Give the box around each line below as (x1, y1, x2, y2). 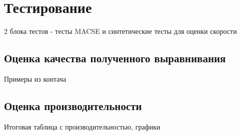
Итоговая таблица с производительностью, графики (4, 121, 160, 132)
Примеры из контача (4, 73, 66, 84)
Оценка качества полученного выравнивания (4, 50, 226, 66)
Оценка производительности (4, 98, 142, 113)
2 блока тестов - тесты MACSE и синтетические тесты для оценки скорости (4, 26, 237, 36)
